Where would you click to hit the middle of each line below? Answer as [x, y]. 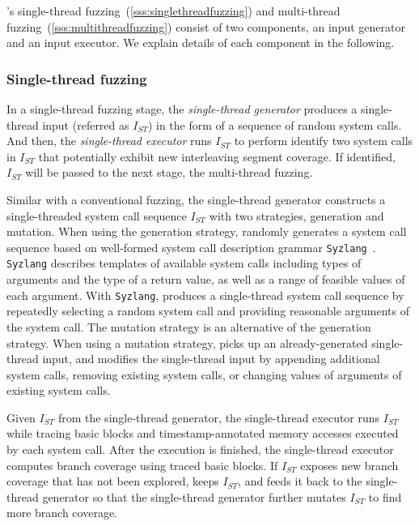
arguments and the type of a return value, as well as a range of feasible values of [206, 279]
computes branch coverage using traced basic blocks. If [142, 465]
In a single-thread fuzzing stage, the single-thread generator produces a [182, 109]
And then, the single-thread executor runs [109, 141]
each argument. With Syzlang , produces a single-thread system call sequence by [205, 295]
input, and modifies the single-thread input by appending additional [211, 359]
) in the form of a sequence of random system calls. [275, 124]
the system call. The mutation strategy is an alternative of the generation [189, 326]
